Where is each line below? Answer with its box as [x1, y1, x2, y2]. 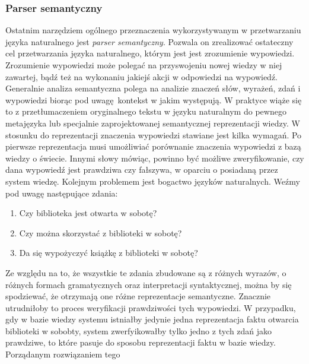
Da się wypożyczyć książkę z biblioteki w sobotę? [19, 246, 198, 259]
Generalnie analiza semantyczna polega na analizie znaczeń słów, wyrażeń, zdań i [5, 82, 301, 94]
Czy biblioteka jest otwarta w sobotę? [19, 207, 157, 219]
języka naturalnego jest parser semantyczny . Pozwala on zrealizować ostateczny [5, 35, 294, 48]
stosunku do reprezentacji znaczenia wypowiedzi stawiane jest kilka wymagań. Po [5, 128, 302, 141]
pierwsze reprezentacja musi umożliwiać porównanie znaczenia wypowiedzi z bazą [5, 140, 301, 153]
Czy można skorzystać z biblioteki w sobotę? [19, 226, 182, 239]
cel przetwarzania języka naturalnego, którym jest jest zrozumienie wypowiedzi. [5, 47, 295, 59]
